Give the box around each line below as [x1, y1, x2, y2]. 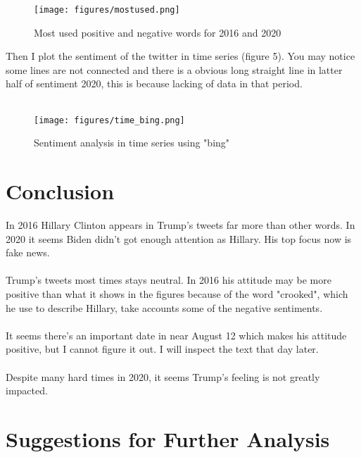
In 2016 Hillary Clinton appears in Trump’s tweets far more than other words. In [6, 218, 355, 232]
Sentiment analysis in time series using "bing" [34, 135, 230, 150]
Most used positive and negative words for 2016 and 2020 [34, 25, 281, 39]
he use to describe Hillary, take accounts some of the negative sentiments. [6, 300, 323, 315]
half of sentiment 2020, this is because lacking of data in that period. [6, 76, 303, 91]
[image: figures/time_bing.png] [34, 115, 185, 125]
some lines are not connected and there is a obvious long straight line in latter [6, 62, 343, 77]
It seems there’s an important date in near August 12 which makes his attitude [6, 327, 347, 342]
